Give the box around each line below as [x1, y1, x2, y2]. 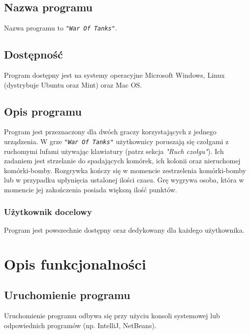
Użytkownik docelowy [4, 205, 92, 217]
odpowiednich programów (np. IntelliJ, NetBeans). [4, 320, 156, 330]
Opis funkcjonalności [4, 253, 146, 273]
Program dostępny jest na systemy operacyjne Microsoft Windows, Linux [4, 70, 225, 80]
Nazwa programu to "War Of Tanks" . [4, 23, 117, 33]
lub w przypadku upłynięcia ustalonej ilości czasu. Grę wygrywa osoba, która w [4, 175, 244, 185]
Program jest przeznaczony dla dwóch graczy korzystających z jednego [4, 126, 217, 137]
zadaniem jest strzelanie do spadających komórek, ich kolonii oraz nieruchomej [4, 155, 241, 166]
